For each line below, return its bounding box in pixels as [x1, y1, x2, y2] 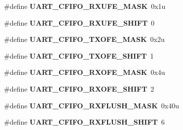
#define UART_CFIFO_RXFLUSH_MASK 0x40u [4, 100, 179, 110]
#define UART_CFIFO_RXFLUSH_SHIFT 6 [4, 117, 165, 127]
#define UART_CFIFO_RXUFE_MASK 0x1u [4, 1, 166, 11]
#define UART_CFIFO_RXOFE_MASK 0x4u [4, 67, 165, 77]
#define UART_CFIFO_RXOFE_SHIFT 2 [4, 83, 154, 94]
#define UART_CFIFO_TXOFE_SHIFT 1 [4, 50, 154, 61]
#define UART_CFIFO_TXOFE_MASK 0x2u [4, 34, 165, 44]
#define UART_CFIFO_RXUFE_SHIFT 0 [4, 17, 155, 28]
